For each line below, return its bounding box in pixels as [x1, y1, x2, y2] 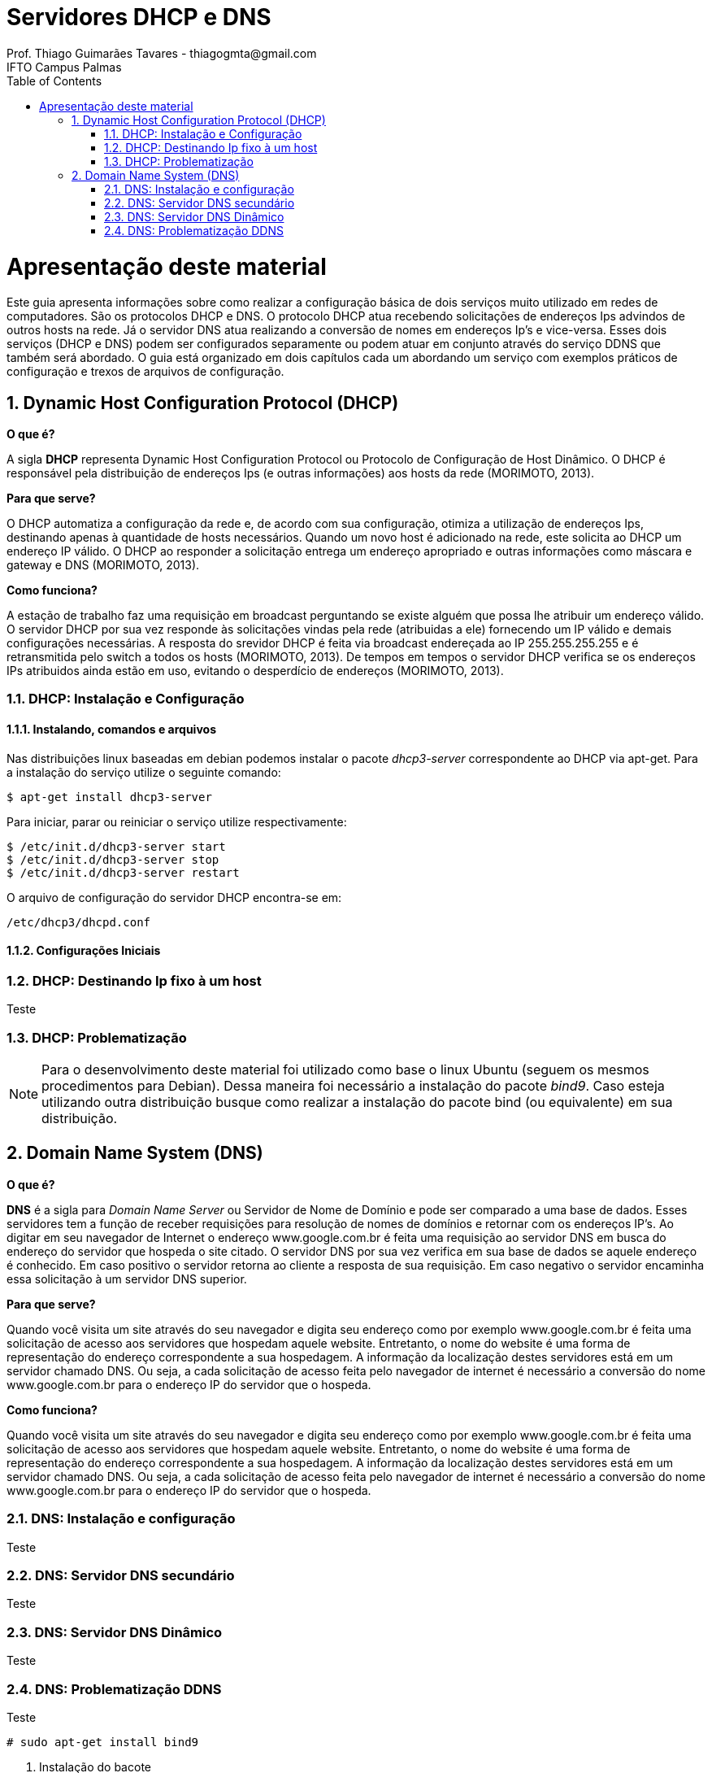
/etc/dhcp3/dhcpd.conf [7, 915, 151, 929]
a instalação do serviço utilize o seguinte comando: [7, 765, 281, 779]
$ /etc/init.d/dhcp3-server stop [7, 852, 219, 866]
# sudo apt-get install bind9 [7, 1735, 199, 1749]
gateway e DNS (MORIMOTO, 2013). [7, 558, 200, 573]
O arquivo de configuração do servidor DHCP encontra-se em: [7, 890, 342, 904]
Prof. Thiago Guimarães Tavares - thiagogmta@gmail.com [7, 46, 317, 60]
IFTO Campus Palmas [7, 59, 122, 74]
